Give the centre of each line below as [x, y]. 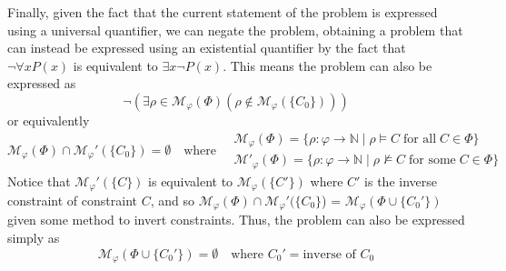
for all [420, 139]
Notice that [39, 181]
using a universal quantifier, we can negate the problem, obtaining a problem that [235, 30]
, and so [172, 200]
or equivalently [49, 120]
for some [432, 161]
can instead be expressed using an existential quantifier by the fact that [207, 48]
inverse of [329, 254]
